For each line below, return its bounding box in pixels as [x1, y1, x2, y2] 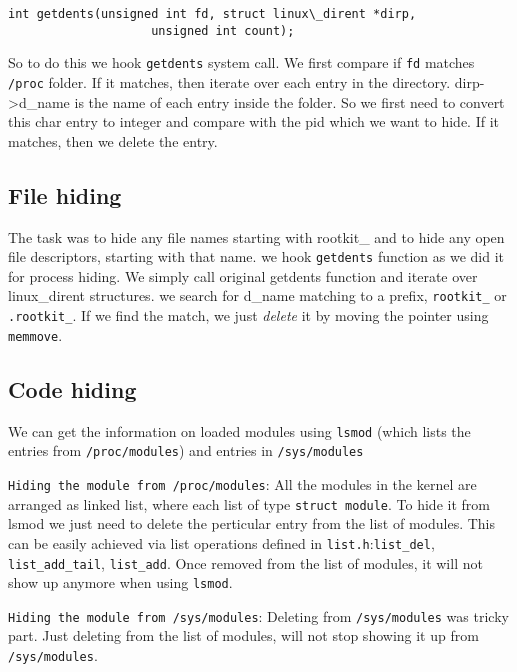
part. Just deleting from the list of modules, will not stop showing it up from [8, 625, 479, 646]
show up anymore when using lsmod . [8, 572, 233, 593]
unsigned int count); [151, 23, 295, 38]
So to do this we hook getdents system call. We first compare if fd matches [8, 52, 475, 73]
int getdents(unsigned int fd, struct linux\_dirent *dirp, [8, 7, 417, 21]
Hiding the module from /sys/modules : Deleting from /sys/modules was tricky [8, 605, 509, 626]
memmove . [8, 324, 63, 345]
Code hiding [8, 373, 137, 404]
